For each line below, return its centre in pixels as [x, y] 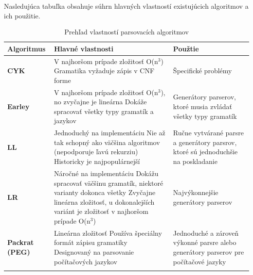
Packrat [21, 242]
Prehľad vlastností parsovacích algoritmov [126, 32]
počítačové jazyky [199, 261]
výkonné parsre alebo [205, 242]
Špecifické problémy [202, 71]
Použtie [186, 48]
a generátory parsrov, [205, 142]
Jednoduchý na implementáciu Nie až [109, 133]
